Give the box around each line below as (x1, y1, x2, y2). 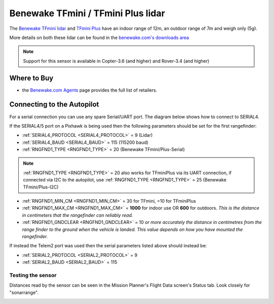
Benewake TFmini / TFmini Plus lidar (9, 8, 165, 19)
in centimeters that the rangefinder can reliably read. (22, 212, 133, 218)
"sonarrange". (9, 289, 39, 295)
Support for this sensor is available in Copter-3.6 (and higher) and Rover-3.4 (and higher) (23, 58, 210, 64)
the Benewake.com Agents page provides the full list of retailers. (22, 87, 157, 93)
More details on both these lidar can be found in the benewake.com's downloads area (9, 34, 189, 41)
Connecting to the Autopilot (9, 100, 99, 109)
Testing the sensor (9, 272, 57, 279)
